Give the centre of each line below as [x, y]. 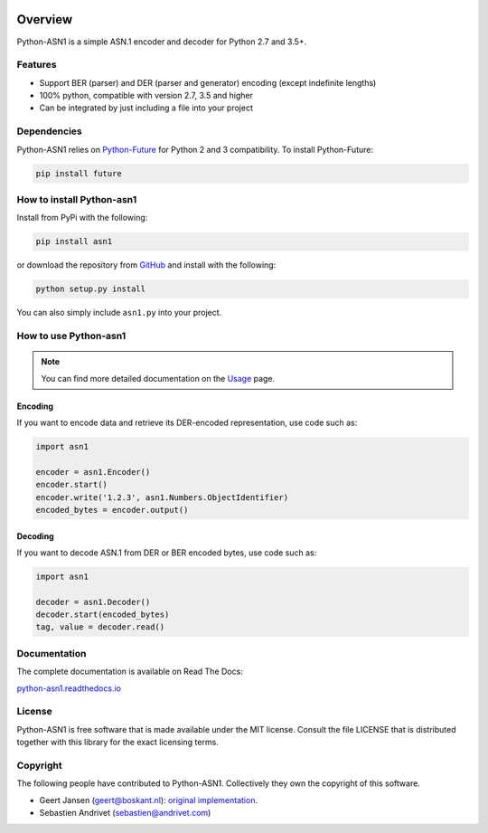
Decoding [35, 536]
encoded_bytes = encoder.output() [112, 510]
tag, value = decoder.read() [100, 627]
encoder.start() [72, 485]
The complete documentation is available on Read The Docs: [130, 672]
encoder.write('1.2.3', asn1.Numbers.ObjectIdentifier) [162, 497]
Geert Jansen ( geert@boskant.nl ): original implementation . [148, 800]
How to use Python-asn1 [71, 336]
